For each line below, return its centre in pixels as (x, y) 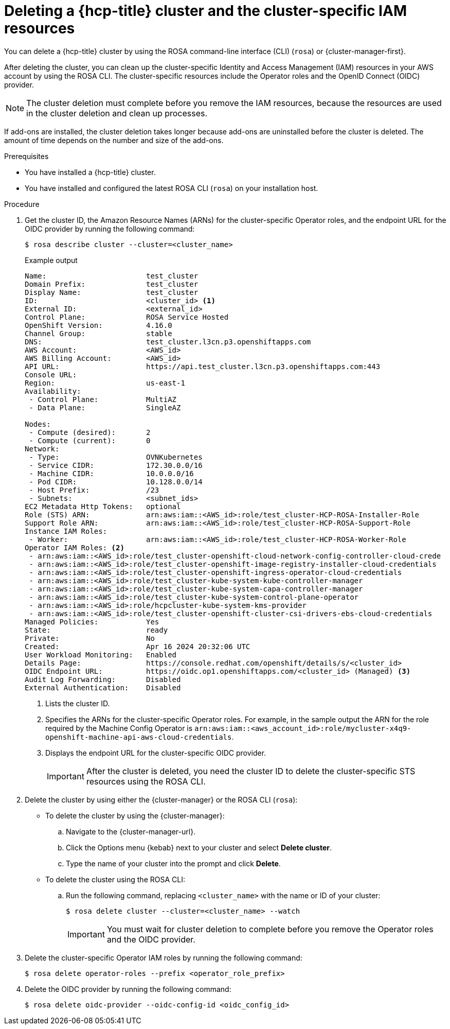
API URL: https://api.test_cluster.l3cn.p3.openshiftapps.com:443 (203, 366)
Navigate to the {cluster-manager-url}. (131, 831)
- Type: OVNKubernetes (116, 457)
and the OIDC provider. (151, 939)
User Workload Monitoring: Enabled (101, 655)
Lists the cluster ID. (78, 703)
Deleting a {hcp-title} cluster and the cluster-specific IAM (205, 11)
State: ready (96, 630)
